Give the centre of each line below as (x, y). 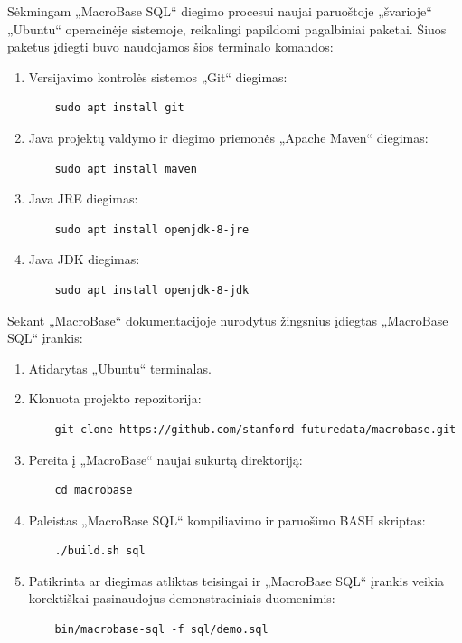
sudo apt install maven (126, 169)
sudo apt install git (119, 108)
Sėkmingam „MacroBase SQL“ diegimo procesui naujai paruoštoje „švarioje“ (220, 11)
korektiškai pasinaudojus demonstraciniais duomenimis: (182, 598)
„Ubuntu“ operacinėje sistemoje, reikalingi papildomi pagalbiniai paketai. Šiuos (227, 28)
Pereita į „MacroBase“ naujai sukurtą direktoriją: (165, 459)
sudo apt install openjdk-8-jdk (152, 290)
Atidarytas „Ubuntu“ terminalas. (120, 368)
